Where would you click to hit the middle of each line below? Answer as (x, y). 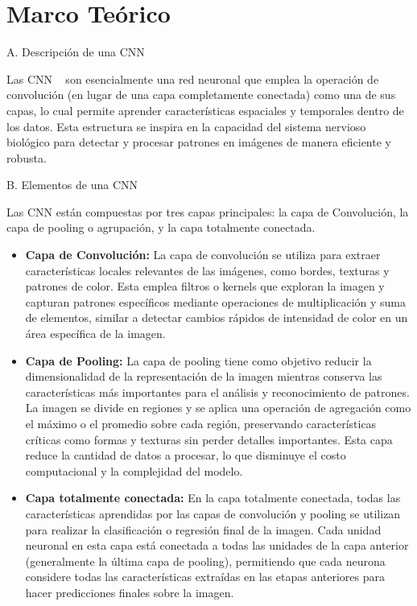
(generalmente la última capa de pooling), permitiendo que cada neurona (205, 561)
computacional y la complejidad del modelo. (134, 470)
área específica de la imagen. (95, 334)
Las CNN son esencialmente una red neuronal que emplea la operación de (193, 78)
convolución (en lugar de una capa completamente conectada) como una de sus (201, 95)
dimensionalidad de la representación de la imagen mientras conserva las (204, 376)
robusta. (27, 157)
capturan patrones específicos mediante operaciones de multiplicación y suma (216, 301)
